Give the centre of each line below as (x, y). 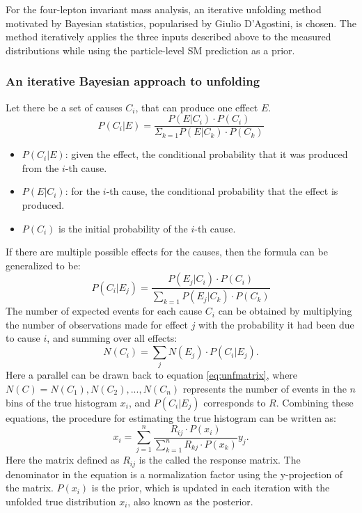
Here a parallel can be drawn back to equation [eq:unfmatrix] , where (152, 375)
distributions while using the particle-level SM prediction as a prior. (150, 50)
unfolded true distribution (61, 502)
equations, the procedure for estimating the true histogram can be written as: (171, 417)
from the (40, 167)
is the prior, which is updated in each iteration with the (211, 488)
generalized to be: (43, 265)
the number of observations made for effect (97, 324)
